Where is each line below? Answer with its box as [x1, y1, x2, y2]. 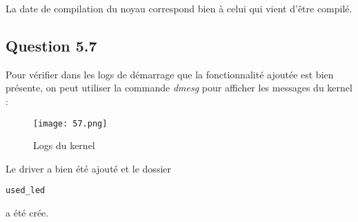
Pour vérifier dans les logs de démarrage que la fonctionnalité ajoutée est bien [6, 67, 334, 81]
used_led [6, 186, 46, 196]
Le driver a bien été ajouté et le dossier [6, 161, 171, 175]
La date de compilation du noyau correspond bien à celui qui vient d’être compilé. [6, 1, 352, 15]
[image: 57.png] [33, 118, 108, 129]
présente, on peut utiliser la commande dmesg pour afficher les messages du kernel [6, 80, 352, 95]
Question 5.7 [6, 34, 97, 56]
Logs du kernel [33, 138, 95, 153]
